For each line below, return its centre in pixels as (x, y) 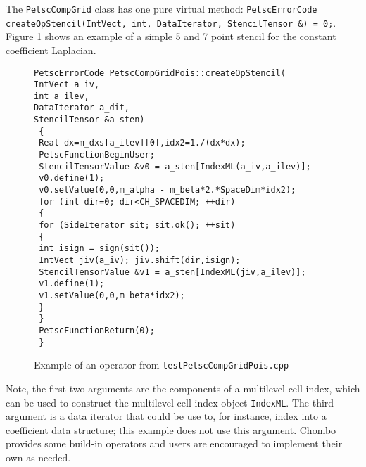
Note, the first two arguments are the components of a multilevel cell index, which (183, 388)
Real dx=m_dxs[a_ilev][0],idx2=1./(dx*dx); (142, 143)
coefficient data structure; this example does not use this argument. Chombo (171, 429)
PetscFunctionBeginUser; (97, 155)
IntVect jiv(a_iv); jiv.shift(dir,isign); (140, 260)
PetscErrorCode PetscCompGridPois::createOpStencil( (160, 73)
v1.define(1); (72, 284)
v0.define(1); (72, 178)
